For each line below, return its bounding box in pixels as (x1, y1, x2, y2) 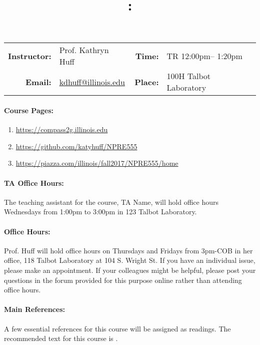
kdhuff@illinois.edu (59, 76, 125, 88)
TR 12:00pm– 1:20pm (166, 50, 242, 62)
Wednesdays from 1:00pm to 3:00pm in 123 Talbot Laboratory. (4, 206, 197, 217)
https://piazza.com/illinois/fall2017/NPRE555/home (15, 158, 178, 168)
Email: (25, 76, 51, 88)
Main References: (4, 304, 65, 314)
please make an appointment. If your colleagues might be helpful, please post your (4, 264, 256, 275)
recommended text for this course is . (4, 333, 118, 343)
